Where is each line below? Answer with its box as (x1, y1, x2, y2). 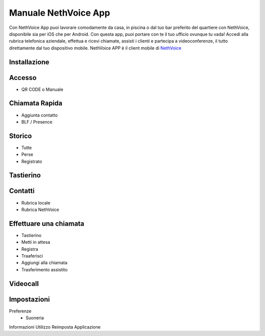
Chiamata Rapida (9, 99, 63, 107)
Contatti (9, 187, 35, 195)
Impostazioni (9, 295, 50, 304)
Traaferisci (21, 253, 43, 259)
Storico (9, 131, 32, 140)
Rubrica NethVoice (21, 207, 59, 212)
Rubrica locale (21, 200, 51, 206)
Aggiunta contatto (21, 112, 58, 118)
